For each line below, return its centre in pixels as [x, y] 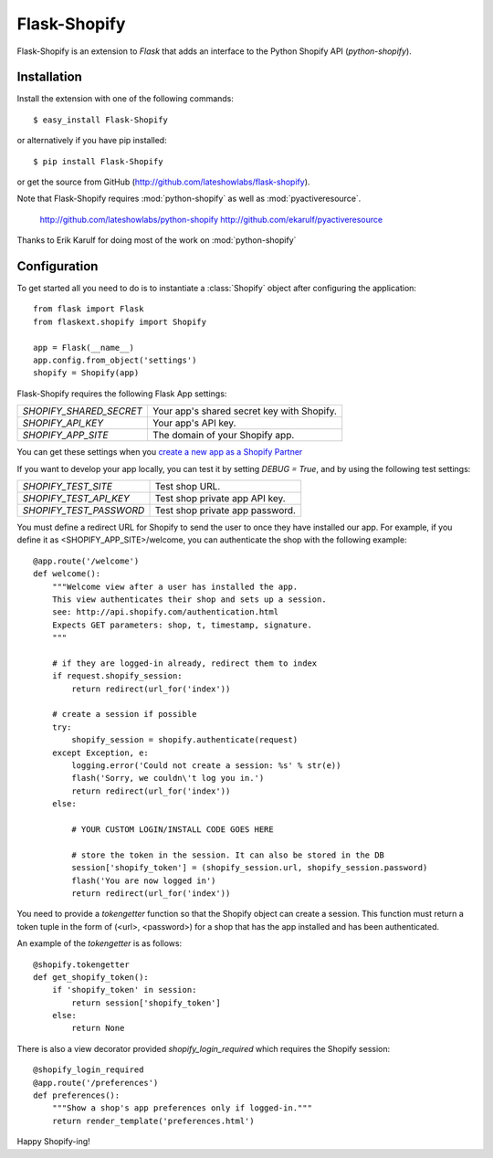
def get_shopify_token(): [91, 977]
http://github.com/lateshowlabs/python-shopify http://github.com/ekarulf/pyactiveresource [211, 219]
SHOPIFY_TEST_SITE [68, 486]
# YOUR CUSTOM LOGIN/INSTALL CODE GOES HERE [173, 829]
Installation [49, 77]
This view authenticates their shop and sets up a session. [189, 599]
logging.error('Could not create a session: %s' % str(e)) [206, 766]
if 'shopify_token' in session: [124, 990]
